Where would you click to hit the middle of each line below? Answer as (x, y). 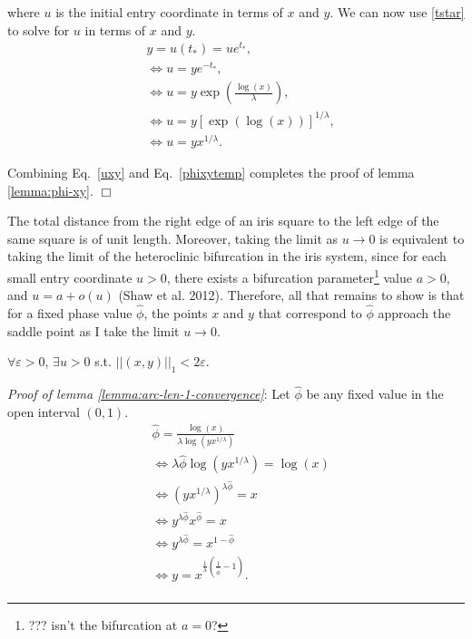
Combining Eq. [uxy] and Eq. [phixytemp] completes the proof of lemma (211, 173)
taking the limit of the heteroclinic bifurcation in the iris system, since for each (227, 256)
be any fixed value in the (375, 394)
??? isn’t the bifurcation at (103, 625)
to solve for (39, 29)
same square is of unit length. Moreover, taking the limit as (173, 238)
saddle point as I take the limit (93, 330)
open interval (44, 411)
